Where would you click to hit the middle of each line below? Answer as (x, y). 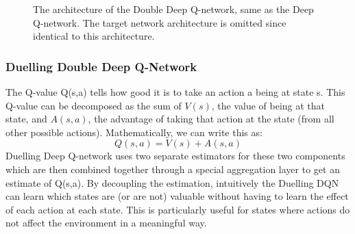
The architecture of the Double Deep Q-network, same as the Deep (173, 9)
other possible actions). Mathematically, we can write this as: (134, 132)
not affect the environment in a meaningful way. (106, 223)
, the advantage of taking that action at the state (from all (211, 119)
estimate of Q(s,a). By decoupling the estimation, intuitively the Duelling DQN (172, 182)
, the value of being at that (268, 105)
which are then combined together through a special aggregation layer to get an (173, 169)
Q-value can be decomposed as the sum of (94, 105)
